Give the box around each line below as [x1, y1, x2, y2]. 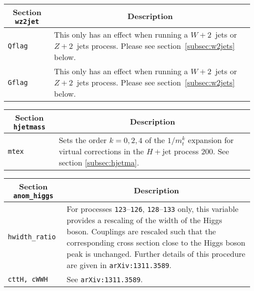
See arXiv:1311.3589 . [66, 273, 143, 285]
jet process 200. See [162, 145, 229, 157]
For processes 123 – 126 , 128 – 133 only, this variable [66, 203, 239, 214]
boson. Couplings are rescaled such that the [66, 226, 216, 237]
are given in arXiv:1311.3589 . [66, 259, 171, 270]
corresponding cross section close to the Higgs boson [66, 237, 246, 248]
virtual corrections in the [59, 145, 144, 157]
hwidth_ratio [8, 233, 56, 241]
